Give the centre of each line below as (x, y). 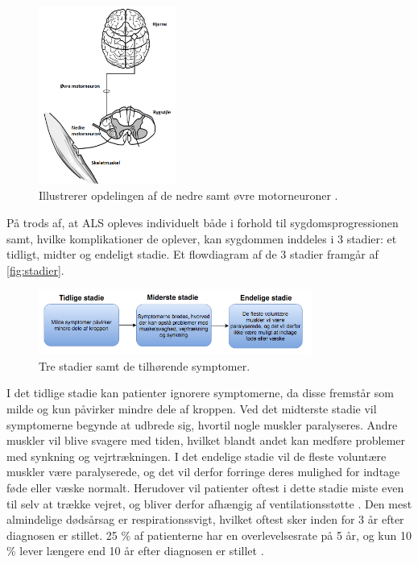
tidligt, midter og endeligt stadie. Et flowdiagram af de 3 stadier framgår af (192, 254)
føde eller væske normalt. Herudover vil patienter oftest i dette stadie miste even (205, 487)
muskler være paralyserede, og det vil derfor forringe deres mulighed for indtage (203, 472)
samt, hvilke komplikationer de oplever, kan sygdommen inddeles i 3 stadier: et (202, 238)
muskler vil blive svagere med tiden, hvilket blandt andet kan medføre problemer (206, 440)
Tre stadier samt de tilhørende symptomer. (145, 365)
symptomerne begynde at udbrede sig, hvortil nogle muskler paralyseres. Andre (202, 424)
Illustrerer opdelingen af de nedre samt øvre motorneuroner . (188, 195)
